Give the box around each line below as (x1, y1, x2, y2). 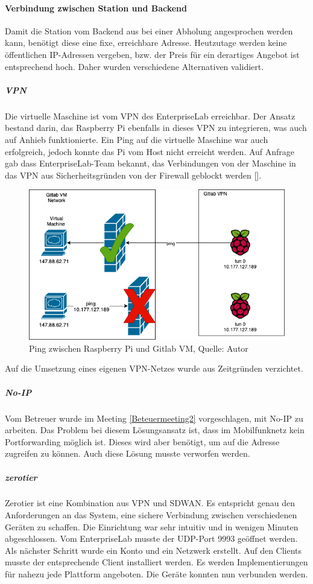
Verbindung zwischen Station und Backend (5, 1, 188, 14)
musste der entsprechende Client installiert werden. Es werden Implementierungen (5, 556, 308, 568)
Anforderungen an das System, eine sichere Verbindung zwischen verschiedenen (5, 509, 297, 521)
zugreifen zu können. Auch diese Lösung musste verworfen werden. (5, 447, 250, 460)
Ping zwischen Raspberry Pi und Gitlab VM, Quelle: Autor (29, 341, 248, 354)
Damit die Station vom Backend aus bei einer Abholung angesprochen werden (5, 24, 293, 37)
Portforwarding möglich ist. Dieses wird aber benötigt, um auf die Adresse (5, 435, 280, 448)
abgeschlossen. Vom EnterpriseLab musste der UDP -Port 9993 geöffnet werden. (5, 532, 298, 545)
